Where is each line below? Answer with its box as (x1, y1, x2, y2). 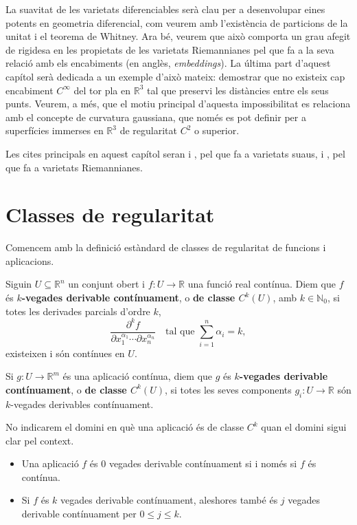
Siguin (5, 277, 32, 291)
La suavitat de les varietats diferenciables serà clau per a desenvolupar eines (5, 2, 325, 16)
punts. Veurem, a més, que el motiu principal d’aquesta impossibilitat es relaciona (5, 96, 351, 111)
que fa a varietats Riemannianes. (5, 160, 143, 174)
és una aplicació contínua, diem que (62, 369, 213, 383)
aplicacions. (5, 253, 54, 268)
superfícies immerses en (5, 123, 104, 138)
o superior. (194, 123, 240, 138)
